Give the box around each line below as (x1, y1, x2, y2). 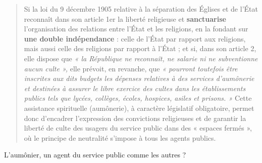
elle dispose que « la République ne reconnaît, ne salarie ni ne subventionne (24, 53, 258, 63)
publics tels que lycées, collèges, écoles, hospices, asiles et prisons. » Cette (24, 93, 252, 103)
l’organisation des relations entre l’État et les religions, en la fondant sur (24, 23, 248, 34)
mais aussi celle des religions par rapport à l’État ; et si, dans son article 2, (24, 43, 256, 54)
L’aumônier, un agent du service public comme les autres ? (4, 149, 186, 160)
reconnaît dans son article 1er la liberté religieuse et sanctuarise (24, 13, 226, 24)
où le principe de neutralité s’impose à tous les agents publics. (24, 132, 216, 143)
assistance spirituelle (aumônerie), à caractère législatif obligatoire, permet (24, 102, 254, 113)
